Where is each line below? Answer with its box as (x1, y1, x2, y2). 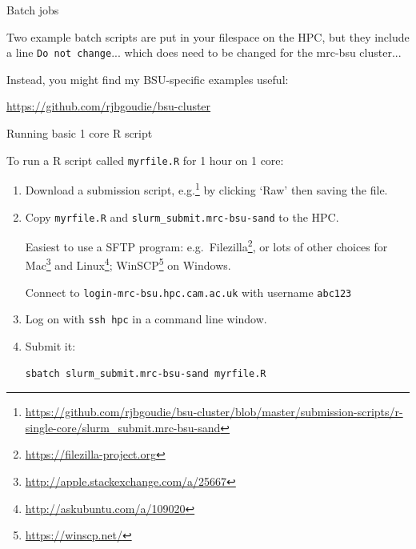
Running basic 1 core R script (6, 125, 153, 142)
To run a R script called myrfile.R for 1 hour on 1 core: (6, 151, 284, 168)
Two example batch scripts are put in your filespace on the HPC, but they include (6, 28, 410, 45)
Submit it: (25, 338, 76, 354)
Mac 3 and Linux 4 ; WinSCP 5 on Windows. (25, 254, 231, 274)
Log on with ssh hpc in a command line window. (25, 311, 267, 327)
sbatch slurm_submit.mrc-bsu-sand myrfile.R (25, 367, 266, 379)
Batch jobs (6, 2, 59, 18)
